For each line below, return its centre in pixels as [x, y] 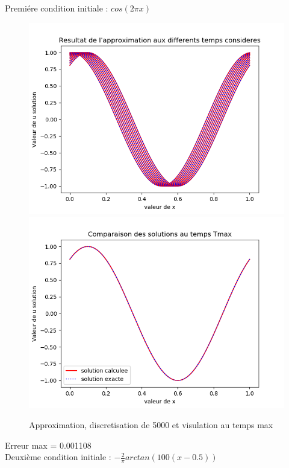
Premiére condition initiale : [57, 8]
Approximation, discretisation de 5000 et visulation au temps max [151, 425]
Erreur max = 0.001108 [48, 445]
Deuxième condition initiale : [58, 457]
